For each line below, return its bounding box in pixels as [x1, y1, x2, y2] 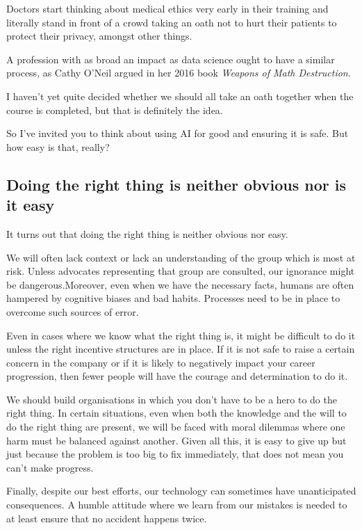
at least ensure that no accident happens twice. [6, 511, 207, 525]
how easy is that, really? [6, 139, 110, 154]
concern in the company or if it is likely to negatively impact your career [6, 355, 315, 369]
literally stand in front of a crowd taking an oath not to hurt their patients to [6, 15, 337, 29]
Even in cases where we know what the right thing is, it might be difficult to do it [6, 328, 356, 342]
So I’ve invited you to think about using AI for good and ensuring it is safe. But [6, 126, 349, 140]
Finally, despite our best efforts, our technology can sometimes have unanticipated [6, 483, 356, 498]
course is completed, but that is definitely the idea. [6, 102, 223, 117]
